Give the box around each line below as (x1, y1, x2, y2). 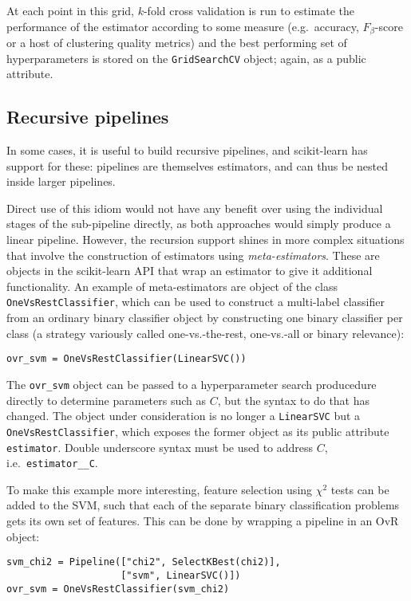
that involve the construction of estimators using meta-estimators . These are (6, 246, 380, 263)
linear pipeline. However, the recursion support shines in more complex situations (6, 231, 405, 248)
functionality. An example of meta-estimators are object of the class (6, 277, 338, 294)
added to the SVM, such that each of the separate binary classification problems (6, 497, 400, 513)
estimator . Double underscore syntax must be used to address (6, 438, 314, 455)
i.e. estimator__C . (6, 454, 98, 471)
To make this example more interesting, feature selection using (6, 481, 313, 497)
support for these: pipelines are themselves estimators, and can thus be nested (6, 157, 388, 174)
